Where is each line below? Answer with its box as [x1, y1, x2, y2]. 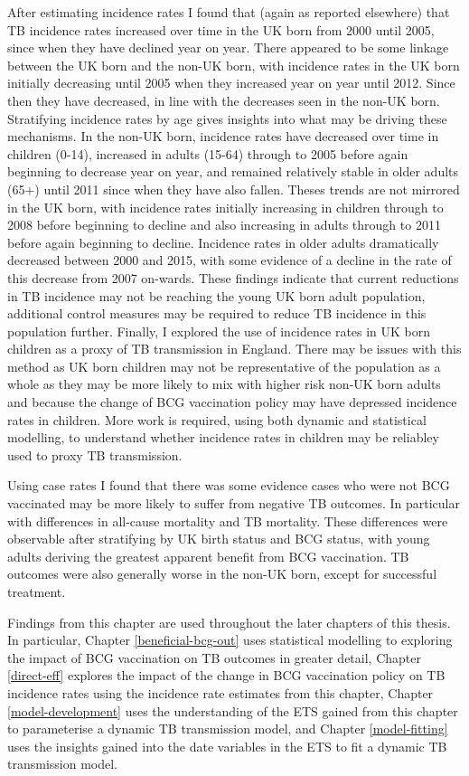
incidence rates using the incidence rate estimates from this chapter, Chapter [7, 683, 434, 702]
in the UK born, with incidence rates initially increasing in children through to [7, 197, 444, 216]
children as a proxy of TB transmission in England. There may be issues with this [7, 339, 462, 358]
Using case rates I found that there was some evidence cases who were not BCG [7, 476, 450, 495]
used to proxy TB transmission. [7, 445, 183, 464]
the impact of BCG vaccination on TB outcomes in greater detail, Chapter [7, 648, 421, 667]
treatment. [7, 582, 66, 601]
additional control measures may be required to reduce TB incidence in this [7, 304, 427, 323]
